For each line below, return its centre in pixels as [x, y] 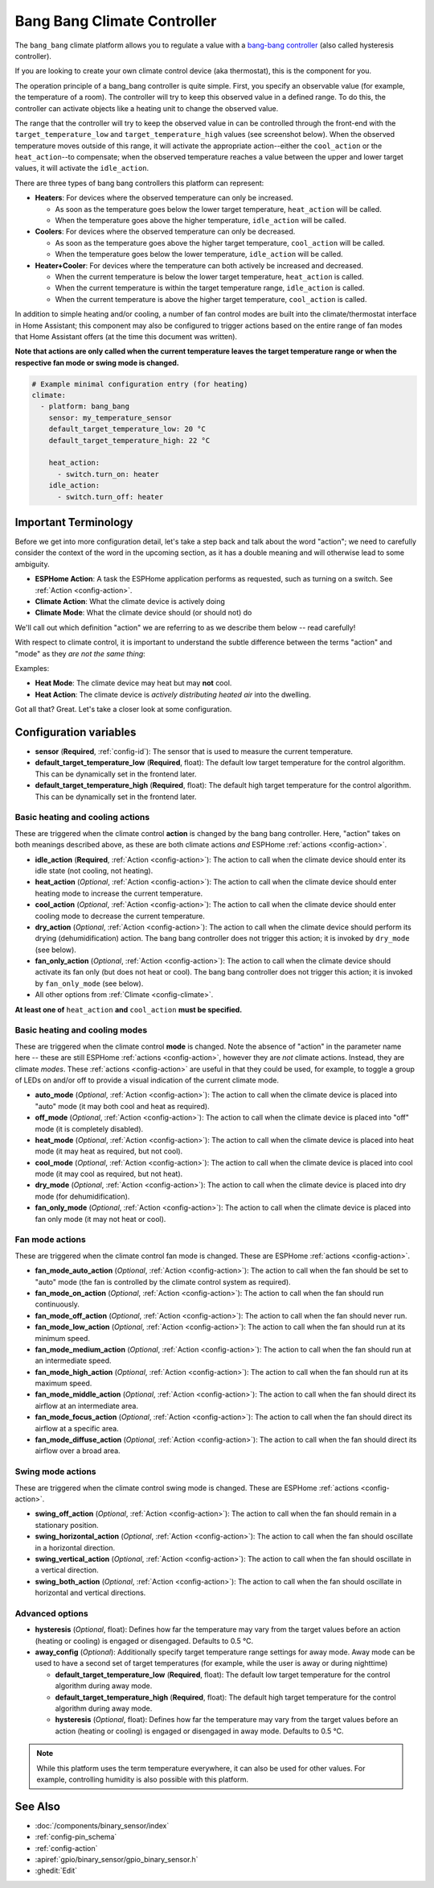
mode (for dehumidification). [82, 1196]
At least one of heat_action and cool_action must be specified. [129, 1009]
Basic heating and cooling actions [82, 818]
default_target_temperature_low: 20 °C [127, 429]
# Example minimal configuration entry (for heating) [140, 384]
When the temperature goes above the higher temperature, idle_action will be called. [201, 221]
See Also [37, 1806]
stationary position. [67, 1525]
